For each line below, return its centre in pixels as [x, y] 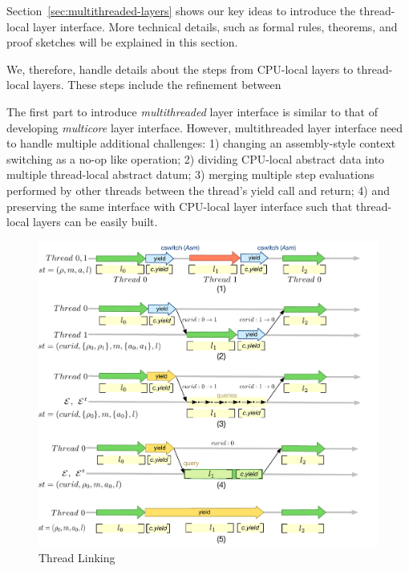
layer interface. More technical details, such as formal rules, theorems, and [215, 26]
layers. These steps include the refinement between [157, 85]
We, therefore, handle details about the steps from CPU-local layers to [180, 69]
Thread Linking [77, 558]
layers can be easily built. [95, 222]
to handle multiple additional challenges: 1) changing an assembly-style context [201, 143]
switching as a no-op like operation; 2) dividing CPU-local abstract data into [196, 158]
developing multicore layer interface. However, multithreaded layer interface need [205, 127]
